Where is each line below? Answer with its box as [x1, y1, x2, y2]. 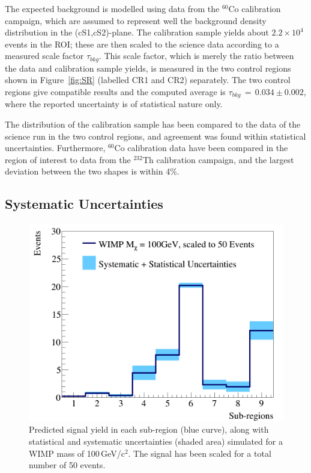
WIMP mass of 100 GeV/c [29, 447, 125, 459]
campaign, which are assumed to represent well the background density [5, 14, 267, 26]
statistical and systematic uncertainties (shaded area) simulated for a [29, 435, 283, 448]
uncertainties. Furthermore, [5, 141, 106, 154]
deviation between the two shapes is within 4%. [5, 165, 180, 178]
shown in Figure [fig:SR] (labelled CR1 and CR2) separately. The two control [5, 73, 291, 86]
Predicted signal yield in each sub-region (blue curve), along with [29, 423, 269, 436]
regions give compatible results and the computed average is [5, 85, 226, 98]
